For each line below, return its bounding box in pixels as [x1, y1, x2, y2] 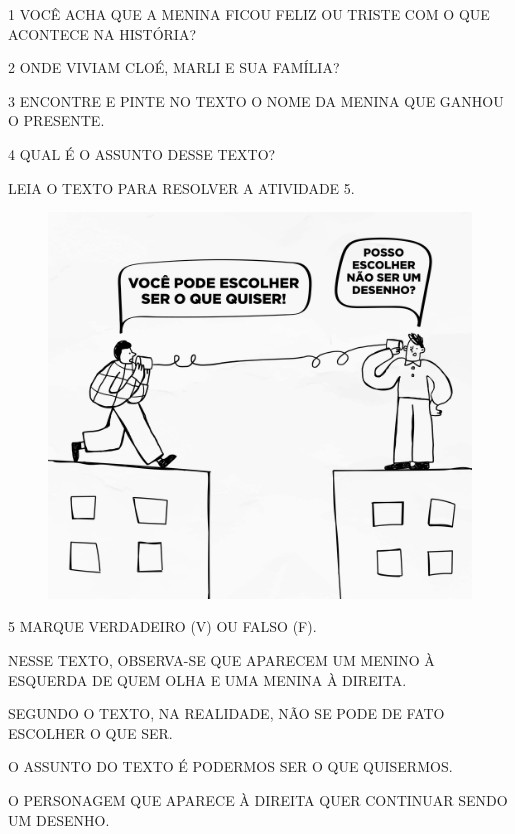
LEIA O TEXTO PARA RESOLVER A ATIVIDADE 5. [8, 177, 355, 198]
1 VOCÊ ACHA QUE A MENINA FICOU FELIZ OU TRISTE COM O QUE [8, 4, 490, 24]
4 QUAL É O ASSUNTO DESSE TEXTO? [8, 143, 276, 164]
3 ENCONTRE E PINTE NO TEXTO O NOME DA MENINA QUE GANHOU [8, 90, 504, 111]
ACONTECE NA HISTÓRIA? [8, 23, 197, 44]
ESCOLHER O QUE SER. [8, 722, 173, 743]
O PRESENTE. [8, 110, 105, 131]
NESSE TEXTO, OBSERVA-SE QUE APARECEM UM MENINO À [8, 650, 435, 671]
